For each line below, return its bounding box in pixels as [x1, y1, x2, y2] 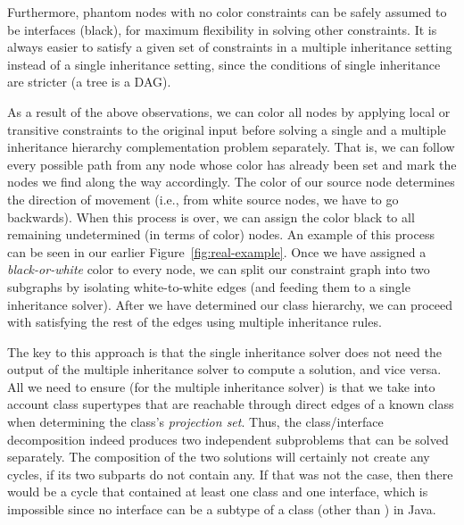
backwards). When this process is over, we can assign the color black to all [7, 207, 415, 226]
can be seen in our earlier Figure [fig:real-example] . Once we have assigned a [7, 242, 427, 261]
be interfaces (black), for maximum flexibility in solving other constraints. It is [7, 20, 437, 38]
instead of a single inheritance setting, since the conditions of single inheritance [7, 54, 441, 73]
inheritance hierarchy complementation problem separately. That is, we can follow [7, 137, 455, 156]
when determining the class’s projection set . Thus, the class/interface [7, 412, 384, 431]
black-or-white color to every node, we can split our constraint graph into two [7, 260, 430, 279]
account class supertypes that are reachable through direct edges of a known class [7, 395, 454, 413]
